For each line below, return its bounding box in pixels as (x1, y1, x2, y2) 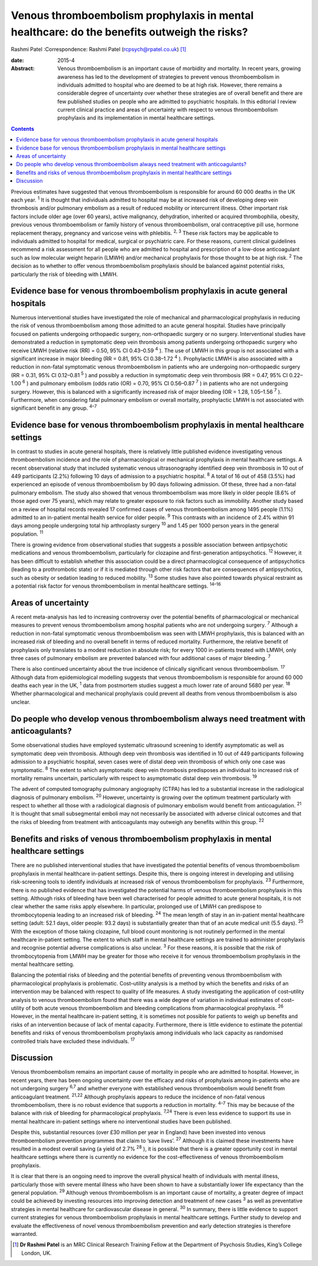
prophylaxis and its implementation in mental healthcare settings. (57, 114, 216, 121)
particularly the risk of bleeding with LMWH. (11, 271, 118, 278)
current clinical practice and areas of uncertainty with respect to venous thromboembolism (57, 106, 278, 113)
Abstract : (11, 65, 35, 72)
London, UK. (21, 1249, 52, 1257)
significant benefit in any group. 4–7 (11, 404, 97, 412)
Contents (11, 125, 35, 132)
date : (11, 57, 24, 64)
